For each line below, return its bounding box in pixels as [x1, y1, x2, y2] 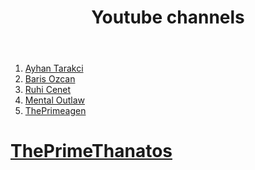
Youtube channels [91, 6, 245, 29]
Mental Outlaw [24, 94, 85, 106]
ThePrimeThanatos [10, 140, 173, 163]
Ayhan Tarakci [24, 62, 84, 75]
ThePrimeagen [24, 105, 87, 117]
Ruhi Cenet [24, 84, 72, 96]
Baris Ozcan [24, 73, 76, 85]
